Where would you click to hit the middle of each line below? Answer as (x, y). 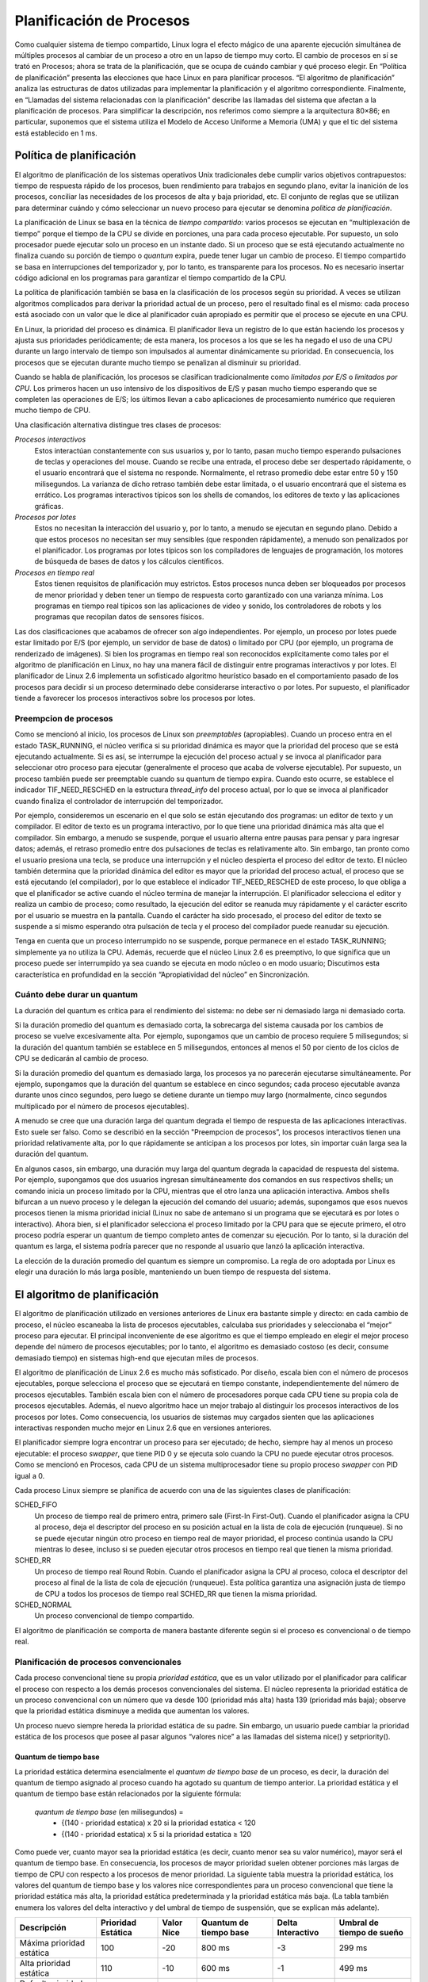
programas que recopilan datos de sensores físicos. (119, 617)
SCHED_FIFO (36, 1505)
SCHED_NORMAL (43, 1605)
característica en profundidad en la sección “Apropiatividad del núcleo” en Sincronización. (162, 974)
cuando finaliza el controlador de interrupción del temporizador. (119, 801)
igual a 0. (30, 1475)
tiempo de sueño (371, 1933)
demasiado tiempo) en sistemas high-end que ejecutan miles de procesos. (137, 1358)
